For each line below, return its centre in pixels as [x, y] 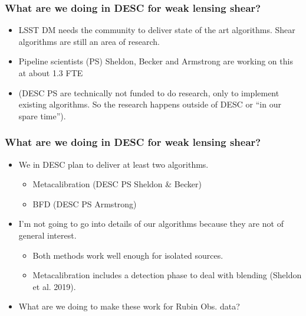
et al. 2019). [54, 286]
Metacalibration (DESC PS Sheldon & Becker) [117, 184]
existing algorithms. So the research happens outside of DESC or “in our [150, 104]
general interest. [47, 235]
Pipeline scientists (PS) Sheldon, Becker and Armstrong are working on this [156, 61]
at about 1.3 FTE [51, 73]
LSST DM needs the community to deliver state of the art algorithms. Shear [157, 30]
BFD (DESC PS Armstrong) [85, 203]
